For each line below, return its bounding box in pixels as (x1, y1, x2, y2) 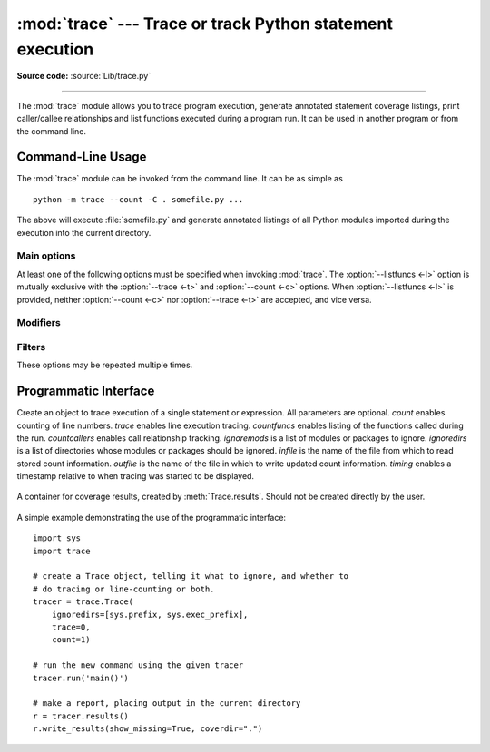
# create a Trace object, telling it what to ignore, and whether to (33, 571, 349, 581)
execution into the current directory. (16, 227, 152, 238)
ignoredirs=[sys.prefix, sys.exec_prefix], (51, 609, 249, 620)
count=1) (51, 635, 91, 645)
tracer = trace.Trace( (33, 597, 134, 607)
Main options (16, 249, 76, 262)
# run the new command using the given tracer (33, 660, 244, 670)
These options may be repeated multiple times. (16, 359, 193, 371)
